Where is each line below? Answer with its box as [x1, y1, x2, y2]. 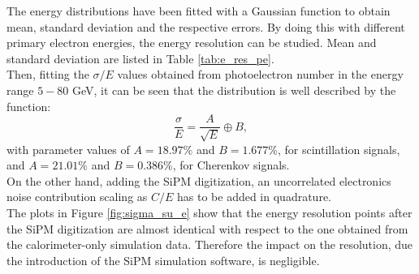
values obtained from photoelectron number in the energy [117, 66, 404, 83]
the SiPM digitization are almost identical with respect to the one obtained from [6, 220, 408, 237]
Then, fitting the [6, 66, 89, 83]
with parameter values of [6, 140, 130, 157]
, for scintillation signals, [278, 140, 400, 157]
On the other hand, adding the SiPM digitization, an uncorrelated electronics [6, 172, 391, 189]
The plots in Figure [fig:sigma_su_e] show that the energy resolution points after [6, 203, 413, 220]
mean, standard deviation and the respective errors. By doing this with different [6, 18, 405, 35]
